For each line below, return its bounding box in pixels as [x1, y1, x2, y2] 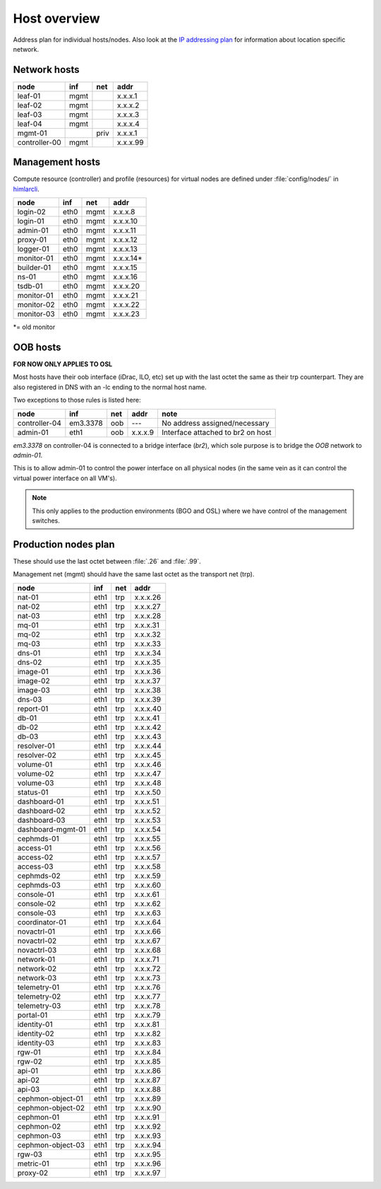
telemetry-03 [17, 1001, 61, 1011]
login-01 [17, 216, 45, 226]
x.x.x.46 [134, 759, 162, 769]
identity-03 [17, 1038, 54, 1048]
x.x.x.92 [134, 1121, 162, 1131]
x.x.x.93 [134, 1130, 162, 1140]
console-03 [17, 907, 56, 917]
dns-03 [17, 694, 42, 704]
